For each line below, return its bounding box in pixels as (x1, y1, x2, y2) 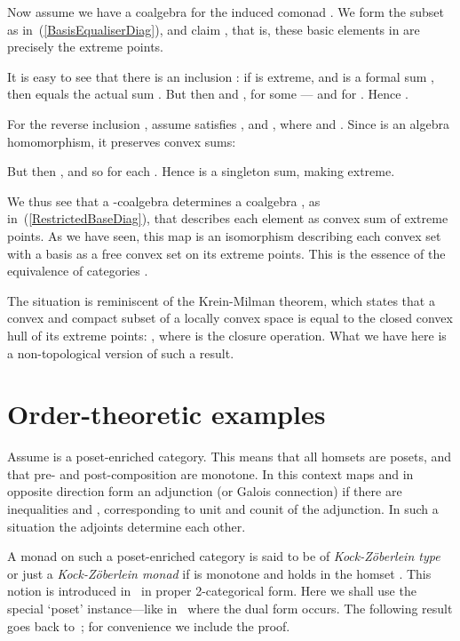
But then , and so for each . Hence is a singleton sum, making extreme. (7, 162, 395, 180)
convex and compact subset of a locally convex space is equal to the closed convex (7, 308, 453, 327)
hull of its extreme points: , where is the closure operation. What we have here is (7, 325, 447, 344)
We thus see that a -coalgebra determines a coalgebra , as (7, 191, 321, 210)
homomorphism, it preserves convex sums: (7, 132, 236, 150)
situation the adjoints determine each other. (7, 517, 246, 535)
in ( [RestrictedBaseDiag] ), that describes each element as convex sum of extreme (7, 209, 448, 228)
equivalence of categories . (7, 261, 148, 280)
